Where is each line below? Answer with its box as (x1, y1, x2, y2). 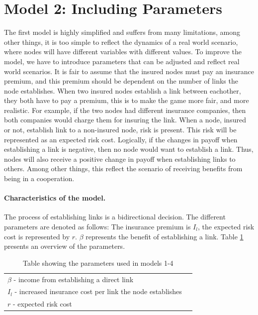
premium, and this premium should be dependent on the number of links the (4, 76, 238, 86)
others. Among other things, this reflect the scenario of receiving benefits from (4, 163, 243, 174)
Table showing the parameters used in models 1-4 (23, 257, 173, 268)
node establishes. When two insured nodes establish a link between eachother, (4, 85, 241, 96)
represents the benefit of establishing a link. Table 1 (86, 231, 244, 241)
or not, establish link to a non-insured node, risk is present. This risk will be (4, 124, 237, 135)
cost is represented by (4, 231, 70, 241)
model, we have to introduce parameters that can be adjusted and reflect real (4, 56, 240, 66)
